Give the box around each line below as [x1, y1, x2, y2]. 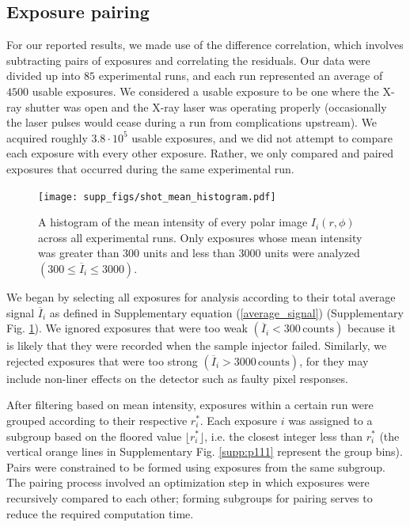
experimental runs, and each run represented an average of [98, 67, 383, 84]
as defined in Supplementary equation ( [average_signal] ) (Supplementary [49, 304, 404, 320]
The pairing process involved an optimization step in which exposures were [6, 474, 370, 491]
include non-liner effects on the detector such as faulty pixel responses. [6, 370, 348, 386]
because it [347, 320, 397, 336]
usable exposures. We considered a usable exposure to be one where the [32, 82, 379, 99]
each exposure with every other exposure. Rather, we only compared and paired [6, 145, 394, 161]
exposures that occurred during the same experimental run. [6, 160, 294, 176]
